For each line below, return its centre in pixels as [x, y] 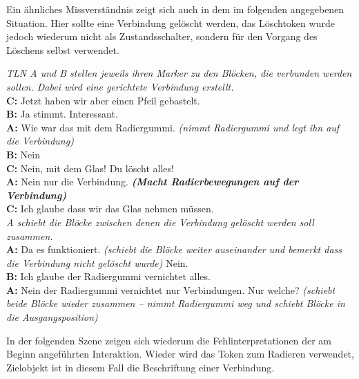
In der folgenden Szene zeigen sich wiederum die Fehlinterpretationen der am [169, 340]
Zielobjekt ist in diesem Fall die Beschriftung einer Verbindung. [140, 367]
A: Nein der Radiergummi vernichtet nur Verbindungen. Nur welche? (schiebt [171, 289]
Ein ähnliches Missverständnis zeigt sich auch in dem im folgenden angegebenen [175, 9]
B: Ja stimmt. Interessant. [62, 114]
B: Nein [23, 154]
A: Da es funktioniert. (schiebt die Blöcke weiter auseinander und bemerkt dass [174, 249]
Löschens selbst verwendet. [63, 49]
